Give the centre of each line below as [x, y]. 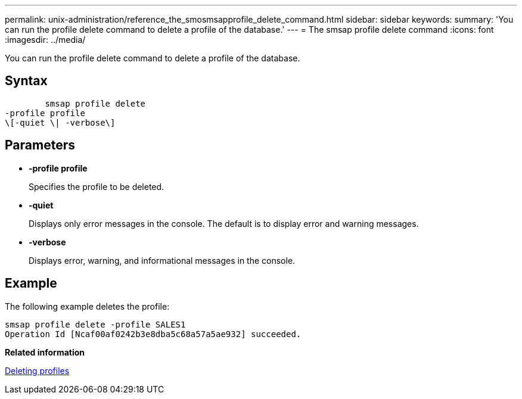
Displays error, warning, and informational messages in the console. [162, 260]
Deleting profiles [37, 370]
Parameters [40, 145]
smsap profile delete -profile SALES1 [95, 324]
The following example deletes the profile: [87, 306]
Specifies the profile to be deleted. [97, 186]
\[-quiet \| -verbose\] [60, 122]
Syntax [26, 81]
